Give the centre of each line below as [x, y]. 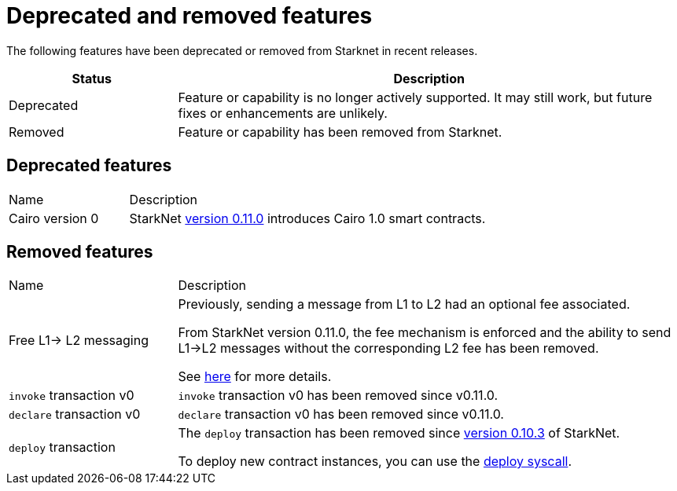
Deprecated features [89, 166]
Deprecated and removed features [189, 16]
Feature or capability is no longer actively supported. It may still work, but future [415, 97]
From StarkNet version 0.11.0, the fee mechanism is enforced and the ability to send [425, 333]
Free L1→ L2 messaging [79, 341]
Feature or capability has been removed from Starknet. [340, 132]
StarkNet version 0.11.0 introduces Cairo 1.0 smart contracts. [307, 218]
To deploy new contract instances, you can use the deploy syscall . [375, 462]
